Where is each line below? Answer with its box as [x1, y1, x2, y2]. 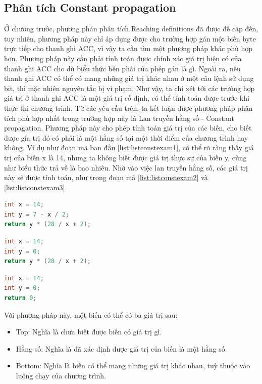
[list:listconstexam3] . [4, 182, 67, 192]
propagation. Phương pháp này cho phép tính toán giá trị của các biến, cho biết [4, 122, 252, 133]
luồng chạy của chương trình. [16, 370, 106, 381]
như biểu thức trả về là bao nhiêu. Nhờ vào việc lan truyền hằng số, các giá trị [4, 162, 248, 173]
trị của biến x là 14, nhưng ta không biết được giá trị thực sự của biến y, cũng [4, 152, 247, 162]
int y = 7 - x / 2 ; [4, 210, 69, 218]
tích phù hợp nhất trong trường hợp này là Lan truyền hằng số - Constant [4, 112, 234, 123]
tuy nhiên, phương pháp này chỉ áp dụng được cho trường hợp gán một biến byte [4, 33, 256, 44]
